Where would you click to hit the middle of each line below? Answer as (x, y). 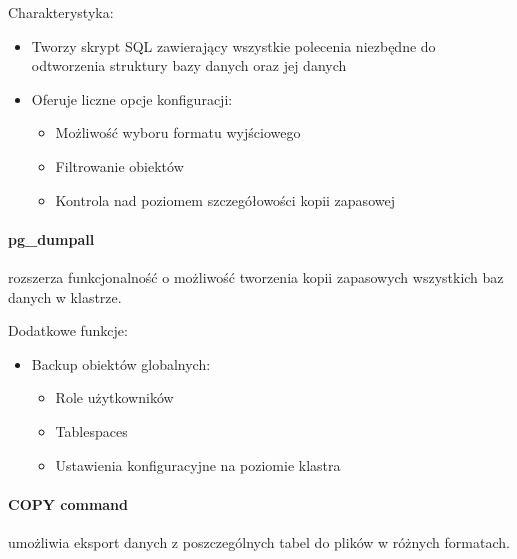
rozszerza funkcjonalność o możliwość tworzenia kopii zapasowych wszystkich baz (256, 276)
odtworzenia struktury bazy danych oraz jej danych (189, 65)
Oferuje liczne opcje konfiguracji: (132, 98)
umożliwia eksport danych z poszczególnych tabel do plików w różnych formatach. (259, 541)
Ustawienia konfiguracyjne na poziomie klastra (198, 464)
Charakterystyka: (61, 12)
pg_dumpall (51, 238)
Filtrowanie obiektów (119, 165)
